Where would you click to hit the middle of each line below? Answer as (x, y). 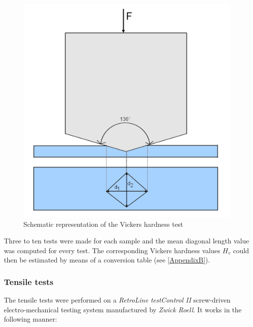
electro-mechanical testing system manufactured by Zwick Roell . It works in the (123, 309)
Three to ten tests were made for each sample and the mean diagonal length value (126, 240)
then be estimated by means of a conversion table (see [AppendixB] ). (107, 260)
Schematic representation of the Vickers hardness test (103, 224)
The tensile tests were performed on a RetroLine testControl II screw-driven (117, 299)
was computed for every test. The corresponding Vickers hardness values (112, 250)
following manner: (30, 319)
